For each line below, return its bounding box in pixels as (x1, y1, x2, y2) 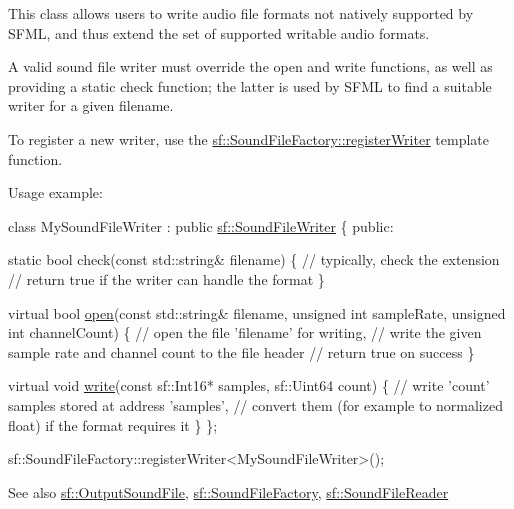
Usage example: (8, 182, 103, 203)
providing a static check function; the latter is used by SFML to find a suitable (8, 75, 492, 96)
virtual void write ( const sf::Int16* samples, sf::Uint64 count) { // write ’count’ (8, 375, 490, 396)
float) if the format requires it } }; (8, 414, 218, 435)
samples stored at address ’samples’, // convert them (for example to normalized (8, 394, 503, 415)
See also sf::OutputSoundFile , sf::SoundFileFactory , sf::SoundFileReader (8, 481, 449, 502)
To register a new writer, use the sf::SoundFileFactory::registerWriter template (8, 128, 489, 149)
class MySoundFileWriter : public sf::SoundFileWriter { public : (8, 215, 394, 236)
